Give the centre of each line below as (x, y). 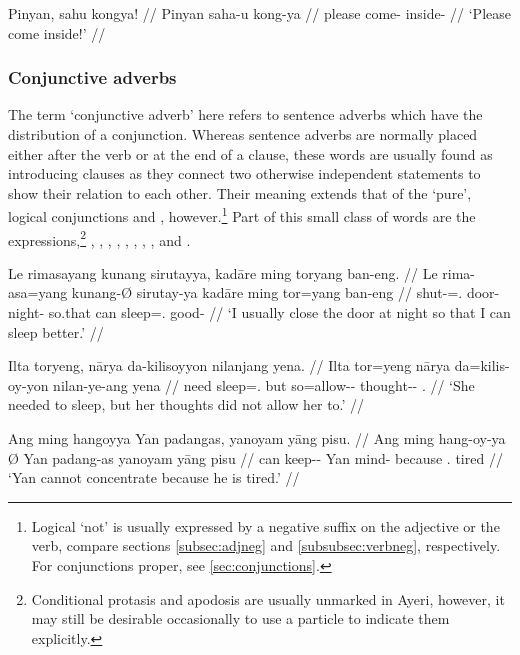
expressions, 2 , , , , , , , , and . (99, 238)
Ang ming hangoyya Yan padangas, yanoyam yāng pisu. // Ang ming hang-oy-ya (257, 438)
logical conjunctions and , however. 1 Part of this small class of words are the (242, 215)
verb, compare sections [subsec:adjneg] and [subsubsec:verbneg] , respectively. (266, 545)
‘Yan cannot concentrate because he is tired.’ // (154, 477)
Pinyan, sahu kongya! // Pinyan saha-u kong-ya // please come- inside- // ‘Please (259, 13)
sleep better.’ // (56, 331)
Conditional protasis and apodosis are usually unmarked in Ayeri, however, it (268, 598)
